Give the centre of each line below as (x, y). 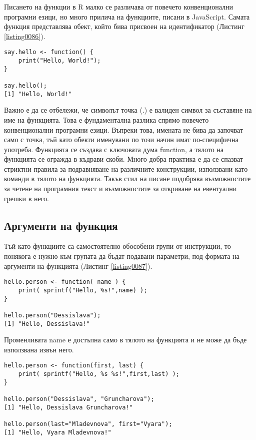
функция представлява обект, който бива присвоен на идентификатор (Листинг (124, 26)
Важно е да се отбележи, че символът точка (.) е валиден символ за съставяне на (128, 110)
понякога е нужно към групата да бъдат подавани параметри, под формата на (122, 256)
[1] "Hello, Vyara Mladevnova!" (58, 432)
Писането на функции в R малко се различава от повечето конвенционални (119, 7)
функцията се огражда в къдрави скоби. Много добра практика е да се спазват (123, 159)
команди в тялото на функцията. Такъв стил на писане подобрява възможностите (127, 178)
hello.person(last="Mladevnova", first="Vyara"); (88, 424)
